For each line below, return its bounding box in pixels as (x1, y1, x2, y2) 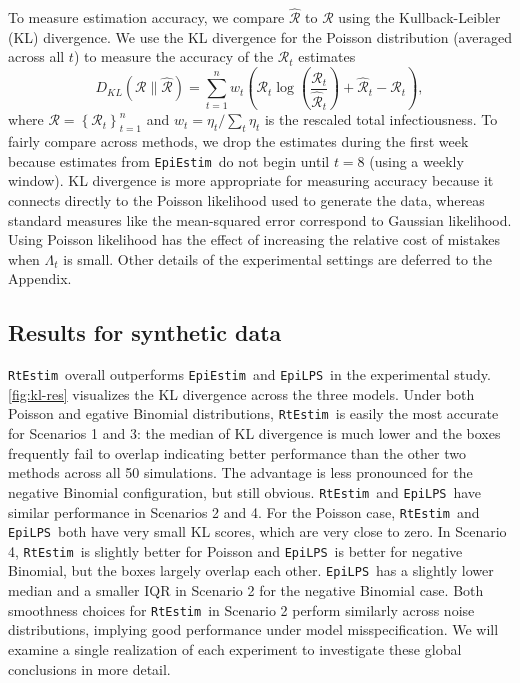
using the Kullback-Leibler (338, 7, 501, 28)
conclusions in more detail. (8, 658, 171, 679)
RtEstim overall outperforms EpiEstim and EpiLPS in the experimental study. (8, 364, 491, 385)
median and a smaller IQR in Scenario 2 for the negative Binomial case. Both (8, 580, 484, 601)
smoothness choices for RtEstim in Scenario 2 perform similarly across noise (8, 599, 475, 620)
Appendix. (8, 268, 72, 289)
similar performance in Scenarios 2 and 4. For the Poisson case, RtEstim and (8, 501, 480, 522)
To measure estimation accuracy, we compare (8, 7, 285, 28)
